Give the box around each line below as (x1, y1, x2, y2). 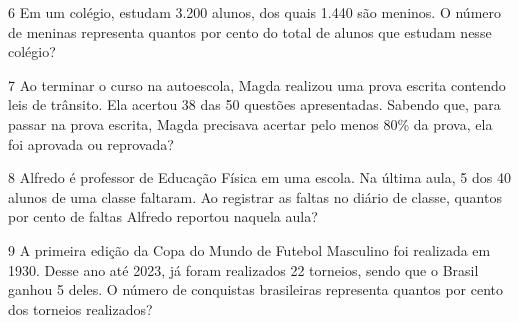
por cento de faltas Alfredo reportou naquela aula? (8, 206, 318, 227)
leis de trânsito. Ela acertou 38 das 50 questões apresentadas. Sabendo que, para (8, 94, 501, 115)
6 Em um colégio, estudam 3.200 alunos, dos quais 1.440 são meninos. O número (8, 2, 501, 22)
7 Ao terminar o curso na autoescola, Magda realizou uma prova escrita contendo (8, 74, 506, 95)
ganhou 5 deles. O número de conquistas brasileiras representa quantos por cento (8, 279, 504, 300)
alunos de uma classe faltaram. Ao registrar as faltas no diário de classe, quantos (8, 186, 502, 207)
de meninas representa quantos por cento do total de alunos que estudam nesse (8, 21, 492, 42)
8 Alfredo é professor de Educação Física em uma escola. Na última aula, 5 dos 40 (8, 167, 511, 188)
